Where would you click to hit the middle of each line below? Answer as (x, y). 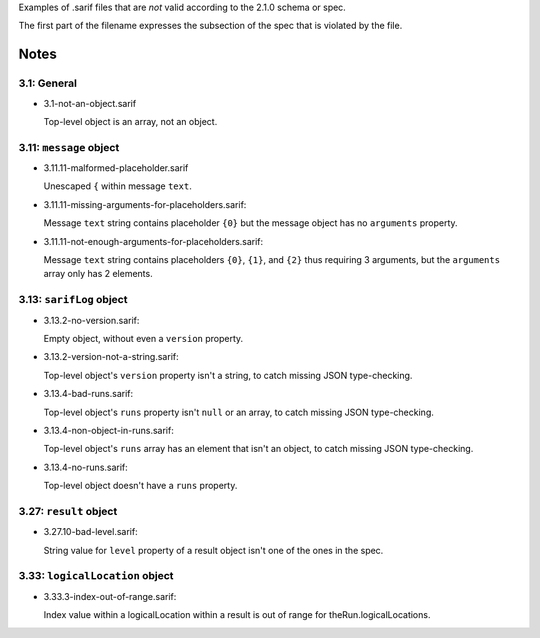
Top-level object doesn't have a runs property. (140, 486)
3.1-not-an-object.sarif (90, 103)
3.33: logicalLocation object (96, 576)
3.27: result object (68, 511)
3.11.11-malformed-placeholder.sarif (116, 168)
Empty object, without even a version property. (143, 338)
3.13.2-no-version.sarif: (91, 320)
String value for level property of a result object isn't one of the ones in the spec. (213, 550)
